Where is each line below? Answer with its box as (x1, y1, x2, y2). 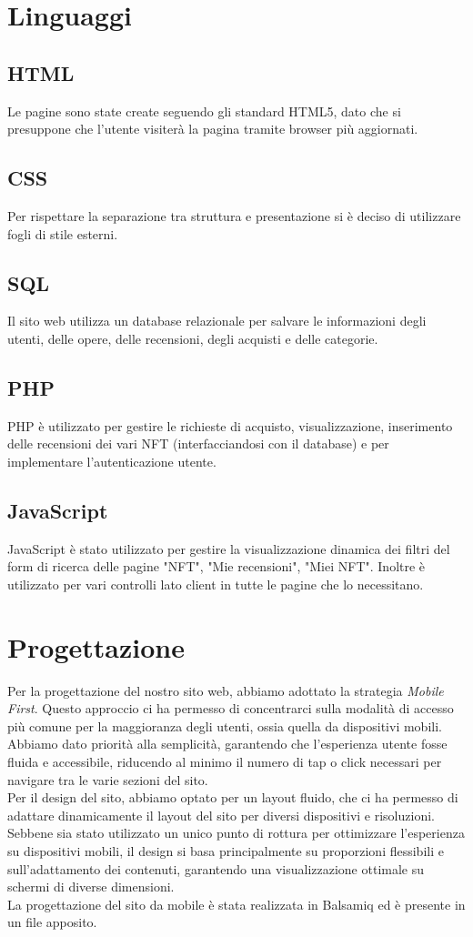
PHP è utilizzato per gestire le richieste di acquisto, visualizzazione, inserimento (7, 416, 453, 435)
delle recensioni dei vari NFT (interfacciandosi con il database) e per (7, 434, 389, 453)
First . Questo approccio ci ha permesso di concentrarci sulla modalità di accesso (7, 699, 454, 718)
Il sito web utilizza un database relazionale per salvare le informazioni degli (7, 311, 427, 330)
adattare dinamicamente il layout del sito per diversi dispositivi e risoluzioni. (7, 805, 435, 824)
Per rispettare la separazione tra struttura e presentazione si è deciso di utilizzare (7, 206, 461, 225)
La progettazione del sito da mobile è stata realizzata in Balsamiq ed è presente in (7, 894, 466, 913)
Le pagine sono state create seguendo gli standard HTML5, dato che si (7, 101, 401, 120)
